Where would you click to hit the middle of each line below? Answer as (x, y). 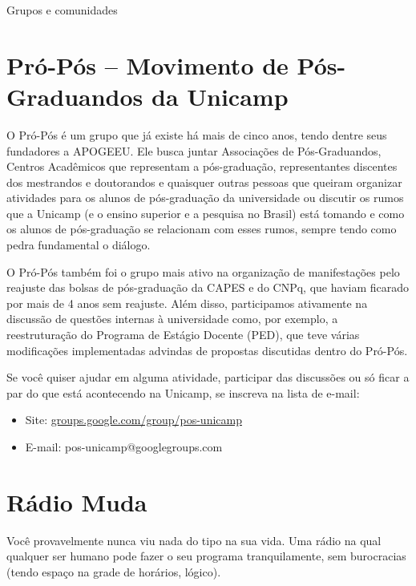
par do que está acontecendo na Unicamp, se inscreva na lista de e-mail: (183, 392)
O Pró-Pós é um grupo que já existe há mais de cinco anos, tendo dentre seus (197, 134)
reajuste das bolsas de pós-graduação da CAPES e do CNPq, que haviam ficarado (208, 287)
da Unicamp (220, 96)
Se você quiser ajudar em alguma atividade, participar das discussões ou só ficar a (208, 377)
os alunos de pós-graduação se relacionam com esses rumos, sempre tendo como (202, 229)
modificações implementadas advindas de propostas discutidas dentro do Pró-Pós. (207, 350)
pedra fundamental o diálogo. (79, 245)
